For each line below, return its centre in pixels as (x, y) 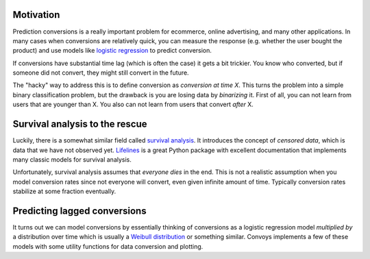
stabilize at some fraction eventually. (64, 191)
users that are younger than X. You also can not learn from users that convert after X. (133, 104)
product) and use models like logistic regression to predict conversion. (112, 51)
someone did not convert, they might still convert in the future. (101, 73)
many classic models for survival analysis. (72, 159)
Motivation (36, 15)
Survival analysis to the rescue (80, 124)
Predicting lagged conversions (79, 211)
